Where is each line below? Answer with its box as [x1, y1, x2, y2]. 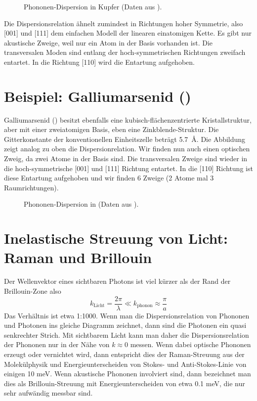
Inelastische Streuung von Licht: [4, 228, 228, 248]
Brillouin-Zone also [4, 285, 61, 296]
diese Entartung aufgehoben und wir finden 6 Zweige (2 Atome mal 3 [4, 173, 214, 183]
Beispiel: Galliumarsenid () [4, 86, 191, 106]
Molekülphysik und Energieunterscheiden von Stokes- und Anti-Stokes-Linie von [4, 358, 247, 369]
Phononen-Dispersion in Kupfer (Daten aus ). [24, 1, 162, 11]
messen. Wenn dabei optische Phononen [130, 339, 251, 350]
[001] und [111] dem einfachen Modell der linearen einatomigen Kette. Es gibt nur [4, 28, 252, 38]
